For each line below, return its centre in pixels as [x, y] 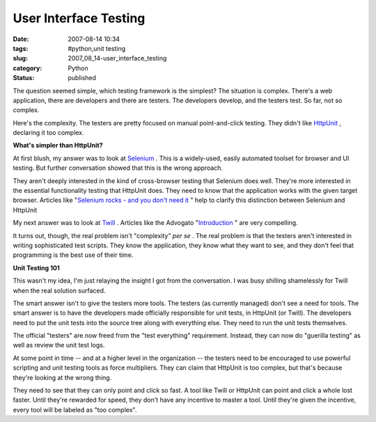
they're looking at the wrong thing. [62, 377]
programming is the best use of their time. [73, 255]
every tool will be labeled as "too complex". [75, 409]
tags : [21, 48]
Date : [21, 39]
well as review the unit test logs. [59, 345]
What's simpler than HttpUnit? [58, 146]
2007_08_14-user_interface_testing [117, 58]
